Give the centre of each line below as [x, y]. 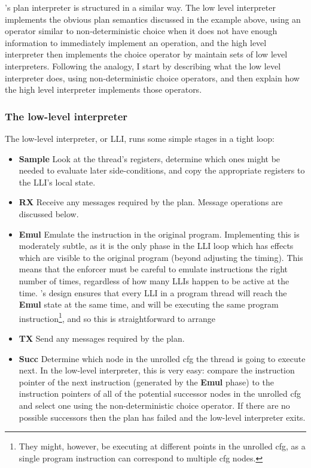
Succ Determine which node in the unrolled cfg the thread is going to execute [162, 358]
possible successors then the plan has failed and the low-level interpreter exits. [162, 417]
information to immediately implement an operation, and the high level [136, 42]
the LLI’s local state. [57, 182]
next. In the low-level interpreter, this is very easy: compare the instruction [157, 370]
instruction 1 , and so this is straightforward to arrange [117, 317]
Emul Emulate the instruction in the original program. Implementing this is [159, 234]
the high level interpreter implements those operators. [103, 89]
